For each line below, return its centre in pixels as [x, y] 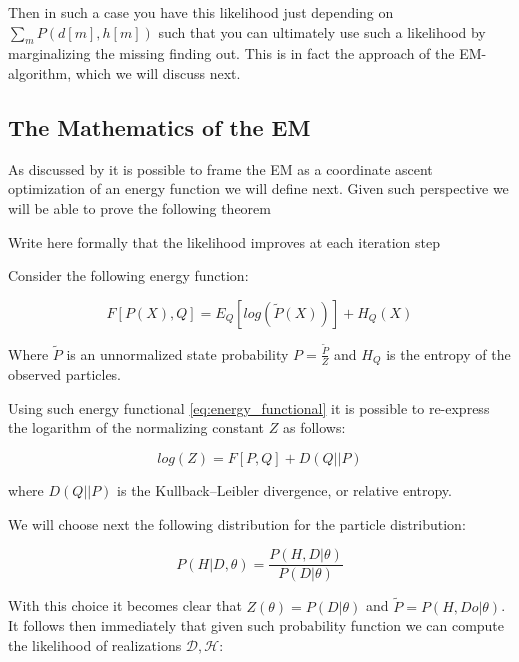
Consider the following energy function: [128, 275]
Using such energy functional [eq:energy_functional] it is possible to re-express [249, 407]
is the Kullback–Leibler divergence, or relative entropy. [284, 490]
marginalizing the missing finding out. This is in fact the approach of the [231, 53]
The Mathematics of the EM [159, 126]
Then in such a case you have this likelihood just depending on [201, 12]
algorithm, [40, 72]
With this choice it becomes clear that [125, 605]
